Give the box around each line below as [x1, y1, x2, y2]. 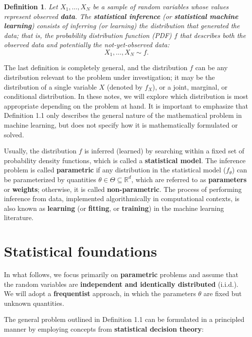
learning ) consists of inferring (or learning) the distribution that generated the [4, 20, 240, 31]
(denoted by [107, 81, 143, 92]
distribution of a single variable [4, 81, 97, 92]
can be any [195, 62, 228, 73]
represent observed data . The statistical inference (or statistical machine [4, 11, 238, 21]
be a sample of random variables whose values [92, 1, 229, 11]
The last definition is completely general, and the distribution [4, 62, 188, 73]
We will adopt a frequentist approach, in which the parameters [4, 288, 196, 299]
